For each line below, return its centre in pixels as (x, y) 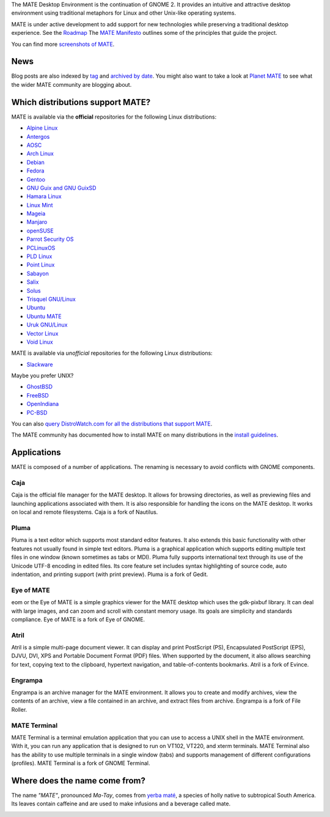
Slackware (40, 364)
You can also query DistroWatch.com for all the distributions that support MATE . (112, 424)
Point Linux (41, 265)
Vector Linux (42, 333)
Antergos (38, 136)
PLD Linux (39, 256)
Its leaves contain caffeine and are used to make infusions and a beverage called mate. (121, 804)
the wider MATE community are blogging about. (71, 84)
